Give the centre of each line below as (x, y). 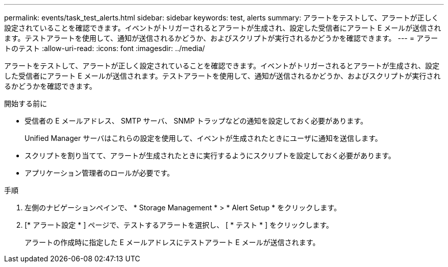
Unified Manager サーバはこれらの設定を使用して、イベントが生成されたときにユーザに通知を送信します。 (203, 138)
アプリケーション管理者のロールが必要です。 (99, 173)
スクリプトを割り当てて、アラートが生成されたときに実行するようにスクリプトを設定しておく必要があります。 (210, 155)
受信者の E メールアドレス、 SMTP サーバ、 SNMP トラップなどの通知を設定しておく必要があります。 (196, 121)
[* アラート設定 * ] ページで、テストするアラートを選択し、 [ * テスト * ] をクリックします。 (179, 225)
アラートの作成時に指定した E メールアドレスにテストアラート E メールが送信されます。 (172, 242)
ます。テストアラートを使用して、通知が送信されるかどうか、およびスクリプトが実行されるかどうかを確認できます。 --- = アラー (221, 38)
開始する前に (26, 103)
